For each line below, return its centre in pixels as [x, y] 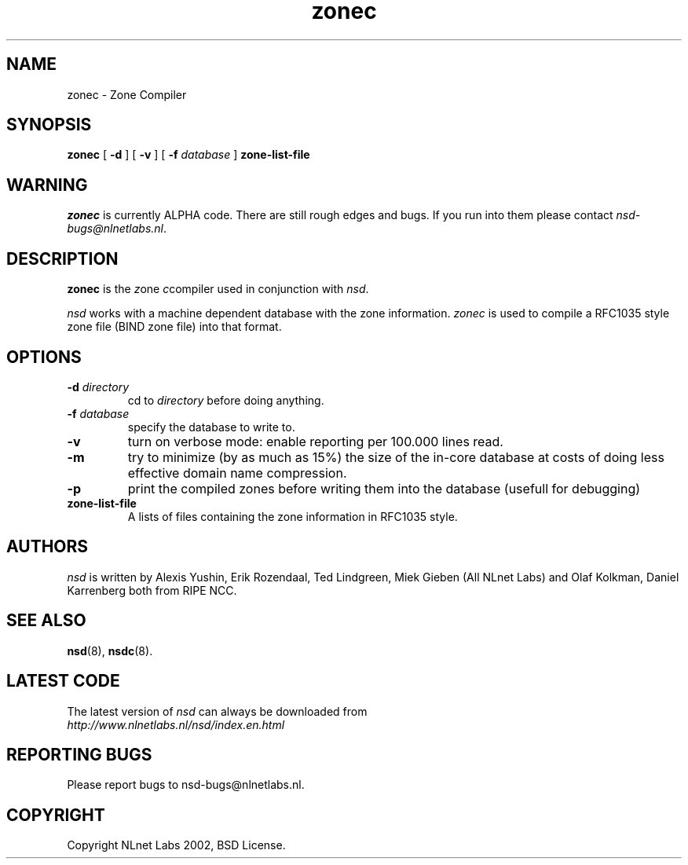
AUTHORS [48, 547]
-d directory [98, 387]
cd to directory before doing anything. [226, 400]
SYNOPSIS [49, 125]
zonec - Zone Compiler [127, 94]
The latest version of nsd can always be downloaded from [217, 711]
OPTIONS [44, 357]
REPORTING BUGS [79, 754]
